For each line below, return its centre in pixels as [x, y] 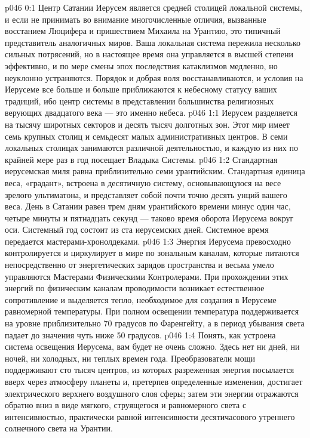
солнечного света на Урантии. [59, 428]
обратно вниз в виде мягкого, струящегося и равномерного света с [126, 405]
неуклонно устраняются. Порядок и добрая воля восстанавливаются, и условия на [154, 77]
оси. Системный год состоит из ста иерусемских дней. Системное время [137, 229]
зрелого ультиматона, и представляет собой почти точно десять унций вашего [146, 194]
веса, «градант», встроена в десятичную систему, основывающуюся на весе [143, 182]
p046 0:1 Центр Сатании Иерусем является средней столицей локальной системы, [154, 7]
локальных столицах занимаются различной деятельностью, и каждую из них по [151, 148]
